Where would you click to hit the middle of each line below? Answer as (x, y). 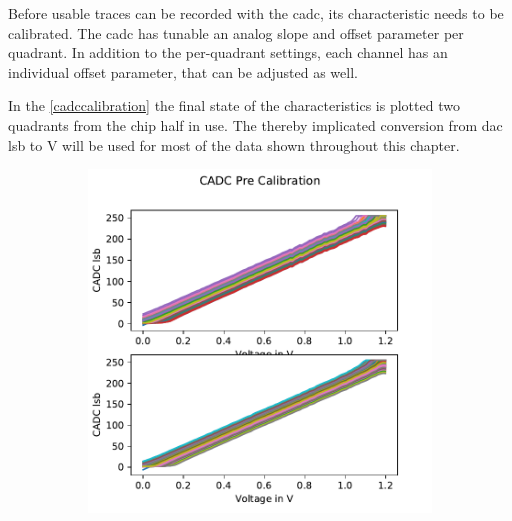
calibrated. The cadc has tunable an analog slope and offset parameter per (236, 32)
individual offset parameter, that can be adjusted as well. (183, 71)
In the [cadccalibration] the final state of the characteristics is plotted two (234, 105)
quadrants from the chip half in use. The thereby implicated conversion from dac (255, 124)
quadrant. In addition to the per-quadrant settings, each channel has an (228, 52)
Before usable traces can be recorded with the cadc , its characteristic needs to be (256, 13)
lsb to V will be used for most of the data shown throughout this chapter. (234, 144)
